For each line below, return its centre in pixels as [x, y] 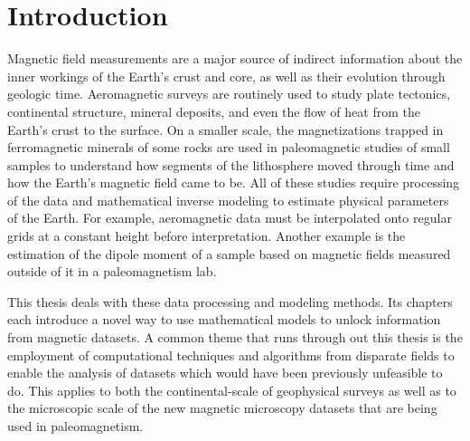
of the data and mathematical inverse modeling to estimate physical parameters [228, 200]
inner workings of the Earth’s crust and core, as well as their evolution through [226, 76]
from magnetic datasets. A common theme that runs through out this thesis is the [235, 337]
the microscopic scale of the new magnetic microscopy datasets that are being [222, 408]
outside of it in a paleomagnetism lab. [112, 271]
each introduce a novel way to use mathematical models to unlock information [224, 319]
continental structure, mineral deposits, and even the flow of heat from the [214, 111]
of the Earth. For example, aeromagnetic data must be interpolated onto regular [230, 218]
